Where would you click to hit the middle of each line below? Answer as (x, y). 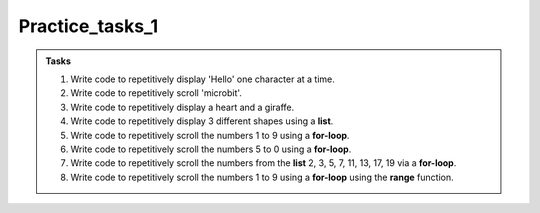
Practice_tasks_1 (88, 26)
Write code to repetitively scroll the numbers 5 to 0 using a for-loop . (211, 149)
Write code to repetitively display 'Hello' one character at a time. (202, 79)
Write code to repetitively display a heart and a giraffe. (182, 107)
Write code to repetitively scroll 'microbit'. (156, 93)
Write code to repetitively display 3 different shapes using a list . (202, 121)
